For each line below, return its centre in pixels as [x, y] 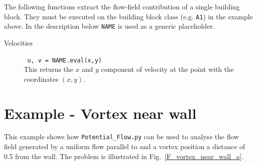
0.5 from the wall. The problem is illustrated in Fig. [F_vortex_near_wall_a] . [124, 156]
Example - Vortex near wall [100, 113]
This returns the [49, 69]
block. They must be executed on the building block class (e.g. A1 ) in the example [128, 16]
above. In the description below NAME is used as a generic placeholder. [109, 26]
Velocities [19, 42]
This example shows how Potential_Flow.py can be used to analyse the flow [122, 137]
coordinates [41, 79]
